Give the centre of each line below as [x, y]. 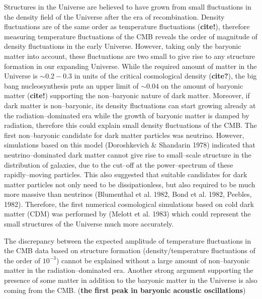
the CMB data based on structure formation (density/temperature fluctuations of [130, 250]
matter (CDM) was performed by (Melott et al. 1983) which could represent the [127, 214]
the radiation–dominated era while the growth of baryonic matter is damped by [127, 115]
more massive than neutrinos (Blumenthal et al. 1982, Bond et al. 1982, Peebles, [128, 194]
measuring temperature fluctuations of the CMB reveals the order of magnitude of [131, 36]
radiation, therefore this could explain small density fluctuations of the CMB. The [130, 125]
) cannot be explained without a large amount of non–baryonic [153, 260]
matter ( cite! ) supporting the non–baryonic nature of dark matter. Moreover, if [127, 95]
